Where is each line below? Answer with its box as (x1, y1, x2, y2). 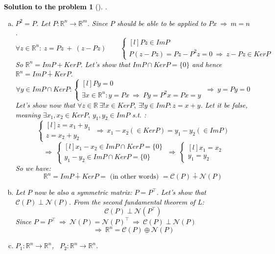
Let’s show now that (15, 100, 75, 110)
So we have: (15, 163, 51, 173)
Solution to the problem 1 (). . (4, 1, 107, 11)
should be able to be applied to (117, 18, 206, 28)
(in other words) (110, 173, 159, 181)
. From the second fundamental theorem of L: (69, 196, 204, 207)
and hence (192, 59, 222, 69)
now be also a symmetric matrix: (34, 187, 132, 197)
